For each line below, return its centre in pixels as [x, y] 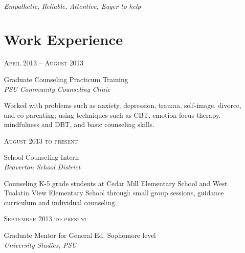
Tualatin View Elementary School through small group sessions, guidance [114, 193]
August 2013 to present [41, 140]
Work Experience [64, 39]
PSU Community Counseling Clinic [57, 89]
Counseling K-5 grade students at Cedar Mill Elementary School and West [116, 183]
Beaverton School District [42, 167]
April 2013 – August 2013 [44, 63]
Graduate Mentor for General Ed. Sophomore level [80, 235]
